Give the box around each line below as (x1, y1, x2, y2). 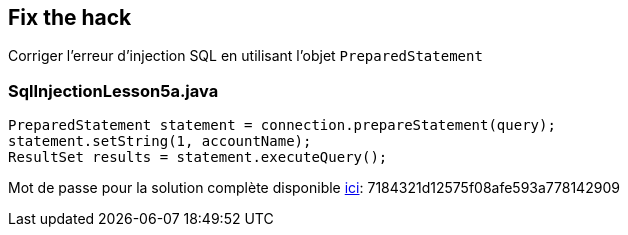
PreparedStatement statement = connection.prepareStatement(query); (8, 117, 556, 134)
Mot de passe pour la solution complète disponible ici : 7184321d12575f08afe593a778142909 (8, 179, 620, 197)
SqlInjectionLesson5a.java (8, 80, 219, 101)
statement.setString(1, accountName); (8, 133, 312, 150)
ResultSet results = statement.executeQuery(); (8, 149, 388, 166)
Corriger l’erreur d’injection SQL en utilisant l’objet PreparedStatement (8, 47, 483, 65)
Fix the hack (8, 5, 132, 30)
